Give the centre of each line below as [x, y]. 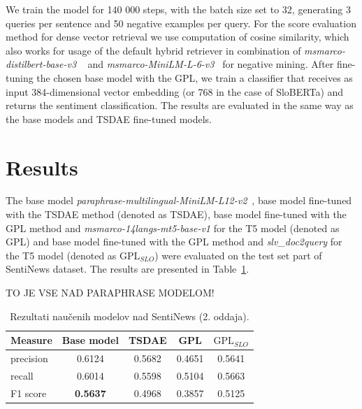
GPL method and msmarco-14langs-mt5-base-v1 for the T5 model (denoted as [173, 228]
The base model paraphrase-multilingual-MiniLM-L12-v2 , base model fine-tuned [179, 200]
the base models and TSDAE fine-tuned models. [109, 119]
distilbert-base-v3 [41, 64]
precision [29, 358]
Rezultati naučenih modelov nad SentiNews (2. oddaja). [130, 316]
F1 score [29, 393]
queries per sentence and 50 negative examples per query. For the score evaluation [181, 23]
